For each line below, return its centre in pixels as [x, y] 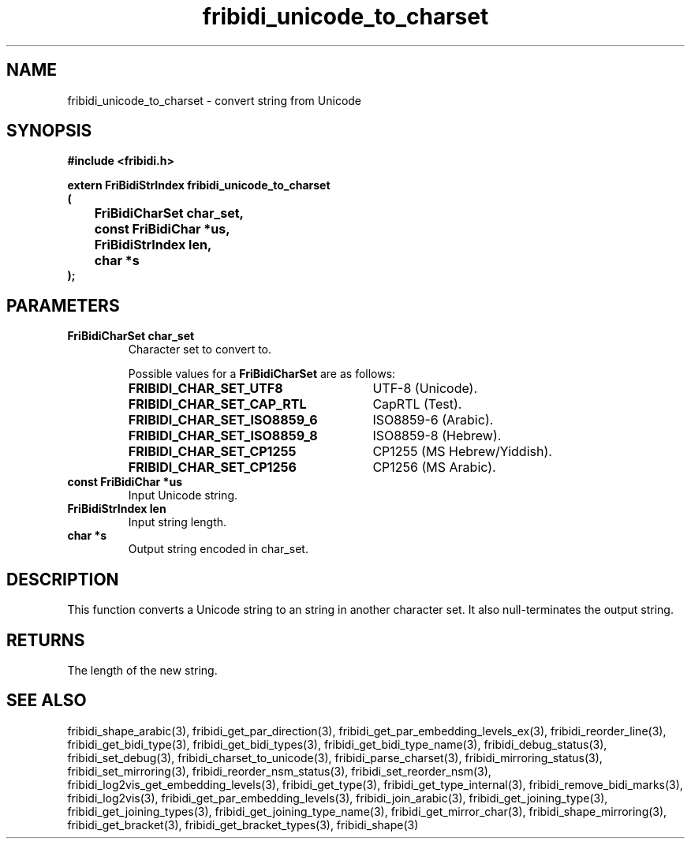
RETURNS [46, 640]
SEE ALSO [47, 701]
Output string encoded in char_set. [218, 549]
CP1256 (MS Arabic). [434, 467]
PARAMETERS [63, 305]
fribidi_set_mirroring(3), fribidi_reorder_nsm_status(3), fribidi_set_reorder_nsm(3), [279, 771]
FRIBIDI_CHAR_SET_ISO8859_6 [223, 420]
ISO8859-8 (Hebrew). [437, 436]
